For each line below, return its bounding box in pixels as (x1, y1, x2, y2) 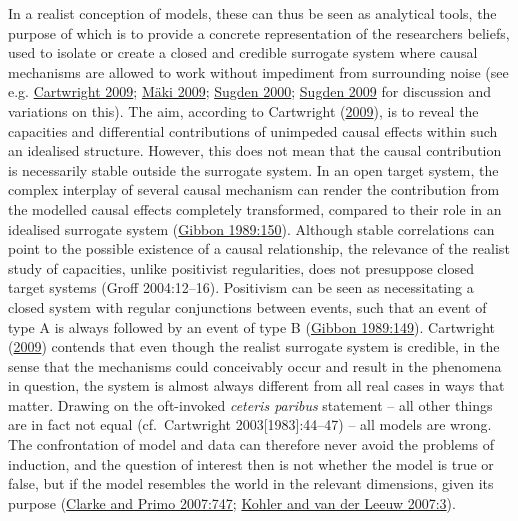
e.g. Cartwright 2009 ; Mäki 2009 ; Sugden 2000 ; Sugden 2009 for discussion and (8, 81, 492, 102)
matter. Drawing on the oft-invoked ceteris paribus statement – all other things (8, 394, 493, 415)
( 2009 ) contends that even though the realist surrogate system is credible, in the (8, 336, 500, 357)
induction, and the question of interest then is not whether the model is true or (8, 453, 494, 474)
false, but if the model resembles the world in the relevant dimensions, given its (8, 473, 494, 494)
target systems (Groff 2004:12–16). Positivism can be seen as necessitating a (8, 277, 474, 298)
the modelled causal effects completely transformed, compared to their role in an (8, 198, 502, 219)
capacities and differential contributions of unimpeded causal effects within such (8, 120, 498, 141)
